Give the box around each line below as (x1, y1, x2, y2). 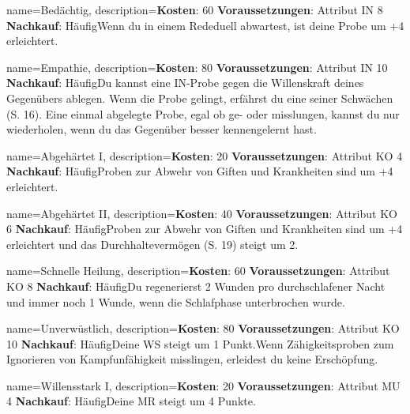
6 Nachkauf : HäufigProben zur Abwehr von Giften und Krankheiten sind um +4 (6, 220, 403, 237)
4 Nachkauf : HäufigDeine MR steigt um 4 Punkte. (6, 393, 256, 409)
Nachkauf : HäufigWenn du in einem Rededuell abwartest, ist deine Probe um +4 (6, 17, 404, 33)
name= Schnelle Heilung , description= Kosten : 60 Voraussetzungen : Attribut (6, 262, 390, 279)
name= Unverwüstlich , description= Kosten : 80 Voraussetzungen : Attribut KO (6, 320, 400, 337)
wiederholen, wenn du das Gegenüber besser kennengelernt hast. (6, 121, 317, 137)
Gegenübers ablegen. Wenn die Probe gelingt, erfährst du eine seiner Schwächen (6, 89, 393, 106)
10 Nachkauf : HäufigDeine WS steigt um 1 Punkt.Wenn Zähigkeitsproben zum (6, 335, 394, 352)
